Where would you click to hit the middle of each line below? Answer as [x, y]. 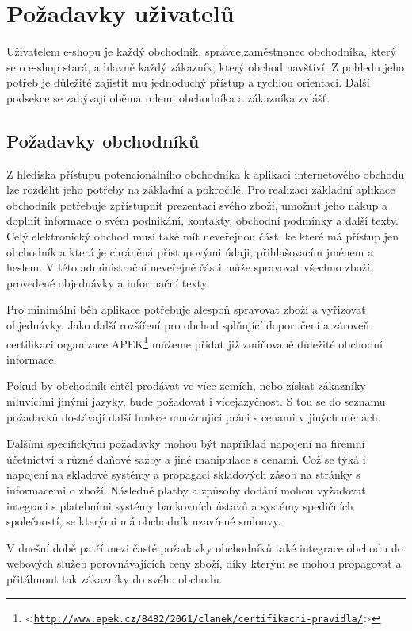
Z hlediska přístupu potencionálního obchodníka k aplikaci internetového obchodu [206, 173]
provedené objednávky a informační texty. [108, 282]
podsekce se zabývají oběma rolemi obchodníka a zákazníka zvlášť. [168, 97]
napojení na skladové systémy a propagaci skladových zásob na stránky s [183, 474]
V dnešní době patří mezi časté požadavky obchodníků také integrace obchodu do [205, 547]
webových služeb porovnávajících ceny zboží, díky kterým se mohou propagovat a [204, 563]
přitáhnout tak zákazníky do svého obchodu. [114, 579]
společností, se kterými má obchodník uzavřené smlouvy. [144, 521]
